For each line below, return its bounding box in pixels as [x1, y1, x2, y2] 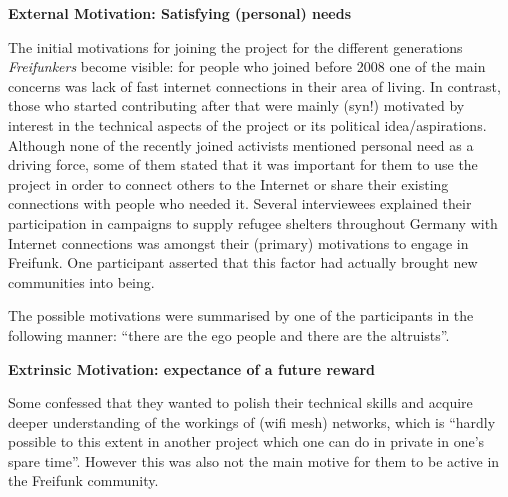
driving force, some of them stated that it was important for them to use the [8, 154, 478, 175]
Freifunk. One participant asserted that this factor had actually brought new [8, 252, 478, 273]
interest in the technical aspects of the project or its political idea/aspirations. [8, 114, 487, 135]
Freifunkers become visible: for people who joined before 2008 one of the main [8, 56, 486, 77]
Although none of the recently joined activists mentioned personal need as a [8, 134, 474, 155]
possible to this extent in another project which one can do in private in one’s [8, 431, 485, 452]
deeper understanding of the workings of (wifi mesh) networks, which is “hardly [8, 411, 496, 432]
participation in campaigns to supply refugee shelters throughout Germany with [8, 212, 498, 233]
